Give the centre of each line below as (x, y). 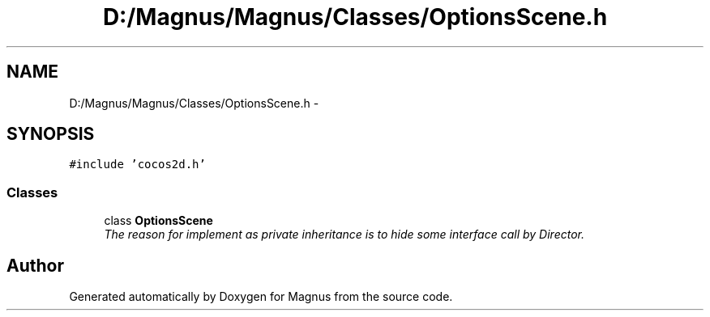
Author (35, 265)
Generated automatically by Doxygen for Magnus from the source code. (261, 297)
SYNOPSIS (51, 134)
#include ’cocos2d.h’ (137, 165)
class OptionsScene (158, 221)
